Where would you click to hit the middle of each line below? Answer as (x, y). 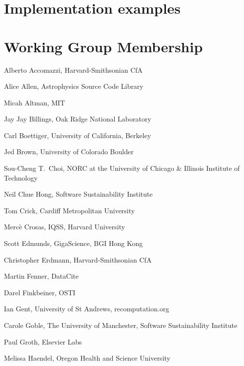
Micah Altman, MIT (35, 102)
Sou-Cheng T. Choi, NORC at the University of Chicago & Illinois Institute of (122, 168)
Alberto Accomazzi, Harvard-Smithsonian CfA (73, 70)
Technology (21, 177)
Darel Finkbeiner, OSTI (40, 292)
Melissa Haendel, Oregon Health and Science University (87, 358)
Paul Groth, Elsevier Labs (43, 341)
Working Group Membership (103, 46)
